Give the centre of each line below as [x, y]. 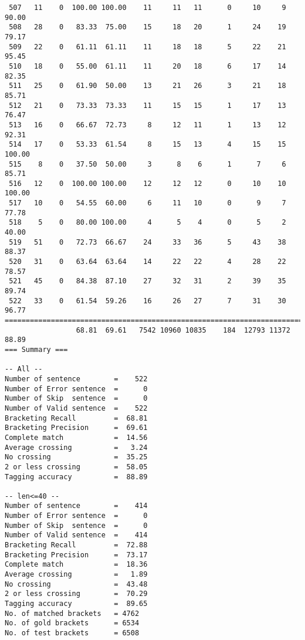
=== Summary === [36, 349]
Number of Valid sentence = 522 [76, 408]
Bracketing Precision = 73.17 [76, 555]
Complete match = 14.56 [76, 437]
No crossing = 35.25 [76, 457]
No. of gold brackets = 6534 [72, 623]
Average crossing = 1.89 [76, 575]
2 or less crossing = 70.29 [76, 594]
